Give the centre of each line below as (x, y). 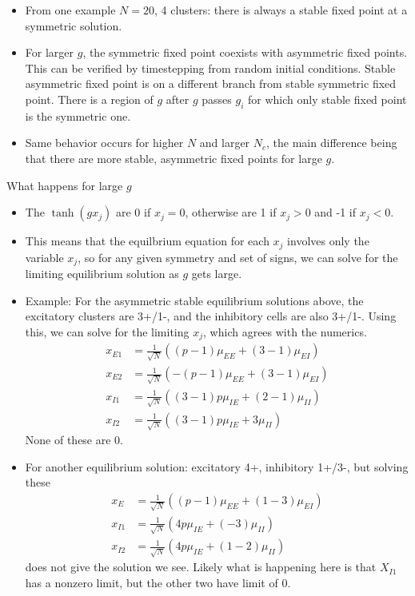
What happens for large (65, 185)
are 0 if (134, 212)
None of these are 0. (74, 440)
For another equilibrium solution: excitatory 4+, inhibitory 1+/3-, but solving (217, 466)
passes (217, 99)
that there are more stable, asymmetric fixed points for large (174, 158)
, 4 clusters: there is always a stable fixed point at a (281, 10)
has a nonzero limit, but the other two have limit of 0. (158, 582)
